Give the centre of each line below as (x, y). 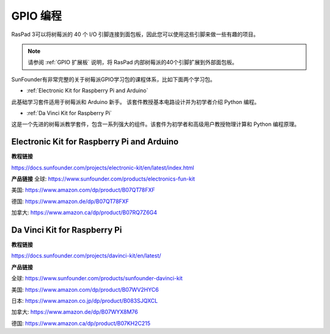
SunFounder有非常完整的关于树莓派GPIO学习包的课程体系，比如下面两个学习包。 (114, 79)
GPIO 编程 (37, 16)
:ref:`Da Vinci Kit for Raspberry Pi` (69, 113)
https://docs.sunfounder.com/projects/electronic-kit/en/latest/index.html (103, 168)
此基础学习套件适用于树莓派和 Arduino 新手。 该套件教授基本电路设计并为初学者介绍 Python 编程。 (135, 102)
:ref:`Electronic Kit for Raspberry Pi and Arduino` (87, 91)
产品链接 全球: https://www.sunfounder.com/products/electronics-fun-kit (103, 179)
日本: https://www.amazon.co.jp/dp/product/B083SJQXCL (85, 301)
